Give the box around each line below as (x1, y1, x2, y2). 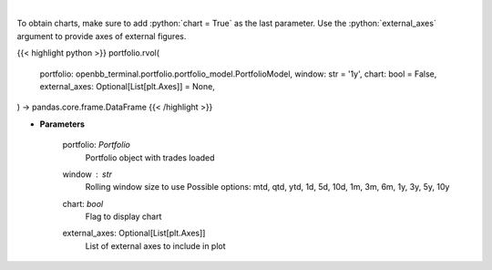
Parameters (39, 119, 86, 130)
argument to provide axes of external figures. (16, 30, 187, 41)
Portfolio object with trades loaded (85, 151, 215, 163)
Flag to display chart (85, 211, 162, 223)
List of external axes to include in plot (85, 240, 227, 251)
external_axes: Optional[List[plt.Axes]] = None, (39, 80, 216, 91)
